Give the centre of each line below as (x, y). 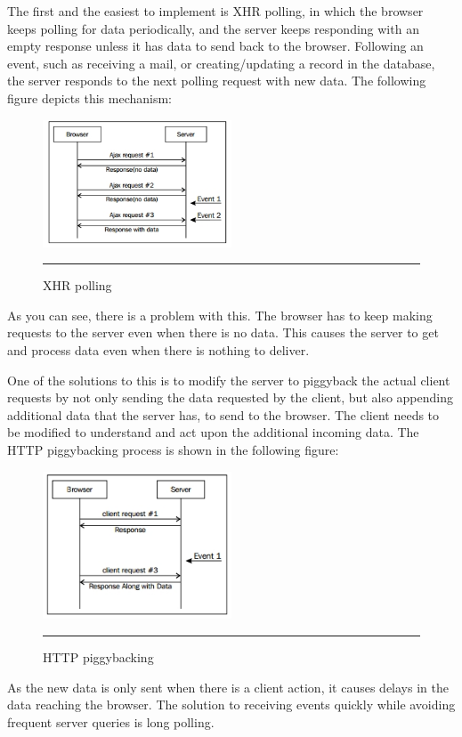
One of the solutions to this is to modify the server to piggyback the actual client (229, 380)
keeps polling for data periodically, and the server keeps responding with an (213, 28)
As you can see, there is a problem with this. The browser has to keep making (220, 315)
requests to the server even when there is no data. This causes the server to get (223, 332)
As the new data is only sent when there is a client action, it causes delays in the (228, 687)
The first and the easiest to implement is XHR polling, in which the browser (215, 11)
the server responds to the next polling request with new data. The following (217, 81)
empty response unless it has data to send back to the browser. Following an (215, 46)
